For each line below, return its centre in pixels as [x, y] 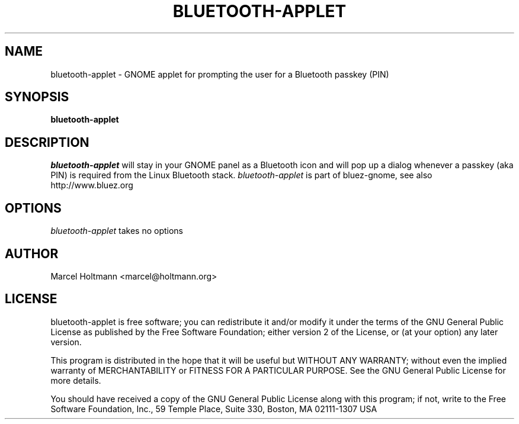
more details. [76, 380]
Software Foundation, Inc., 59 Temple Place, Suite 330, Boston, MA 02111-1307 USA [214, 409]
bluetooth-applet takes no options [117, 231]
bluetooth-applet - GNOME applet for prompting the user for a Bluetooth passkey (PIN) [220, 74]
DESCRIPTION [47, 142]
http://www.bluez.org [92, 185]
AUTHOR [32, 253]
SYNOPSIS [37, 97]
